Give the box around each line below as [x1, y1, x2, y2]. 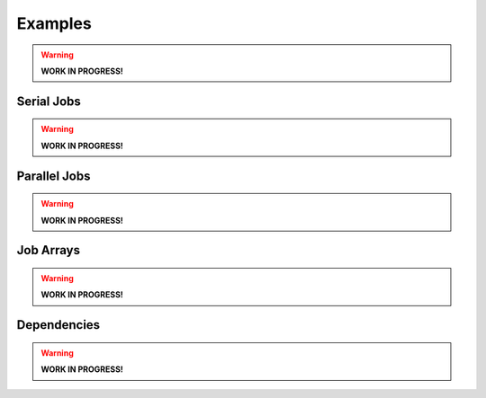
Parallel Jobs [16, 168, 91, 183]
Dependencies [16, 317, 101, 332]
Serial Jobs [16, 93, 81, 109]
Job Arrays [16, 243, 81, 258]
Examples [16, 13, 92, 33]
